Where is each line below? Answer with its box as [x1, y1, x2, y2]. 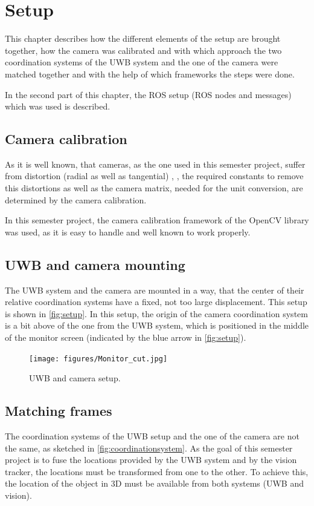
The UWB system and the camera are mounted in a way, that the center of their [5, 283, 304, 296]
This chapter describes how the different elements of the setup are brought [5, 32, 281, 45]
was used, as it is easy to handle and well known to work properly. [5, 225, 251, 238]
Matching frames [5, 401, 112, 420]
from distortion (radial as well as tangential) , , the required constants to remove [5, 169, 304, 182]
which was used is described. [5, 100, 111, 113]
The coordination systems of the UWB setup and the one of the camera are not [5, 430, 300, 442]
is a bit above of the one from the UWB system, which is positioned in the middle [5, 319, 309, 332]
